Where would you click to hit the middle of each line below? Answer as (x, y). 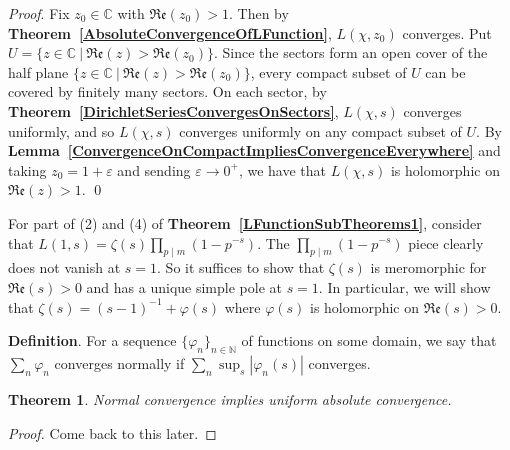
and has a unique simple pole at (184, 286)
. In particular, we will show (404, 286)
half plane (38, 71)
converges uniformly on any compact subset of (320, 130)
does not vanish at (64, 267)
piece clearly (446, 242)
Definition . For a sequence (92, 340)
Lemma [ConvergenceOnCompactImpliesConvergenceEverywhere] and (254, 150)
